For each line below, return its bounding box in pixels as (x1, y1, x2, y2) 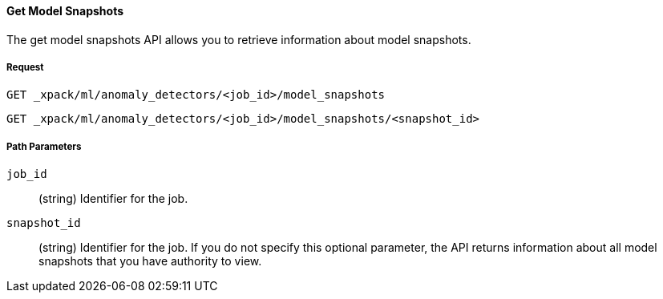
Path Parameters (6, 140, 82, 152)
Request (6, 62, 44, 73)
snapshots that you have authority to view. (38, 254, 262, 269)
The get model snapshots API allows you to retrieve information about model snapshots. (6, 32, 471, 46)
